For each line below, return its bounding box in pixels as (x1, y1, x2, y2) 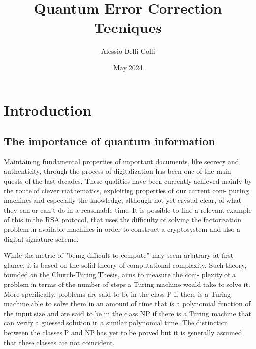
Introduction (4, 99, 92, 120)
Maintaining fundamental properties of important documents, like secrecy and (4, 156, 239, 166)
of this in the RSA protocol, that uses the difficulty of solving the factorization (4, 214, 242, 224)
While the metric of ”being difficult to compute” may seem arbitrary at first (4, 250, 234, 260)
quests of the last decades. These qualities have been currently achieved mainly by (4, 176, 252, 186)
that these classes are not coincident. (4, 337, 115, 347)
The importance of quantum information (4, 133, 215, 149)
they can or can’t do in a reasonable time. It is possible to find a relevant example (4, 204, 252, 215)
